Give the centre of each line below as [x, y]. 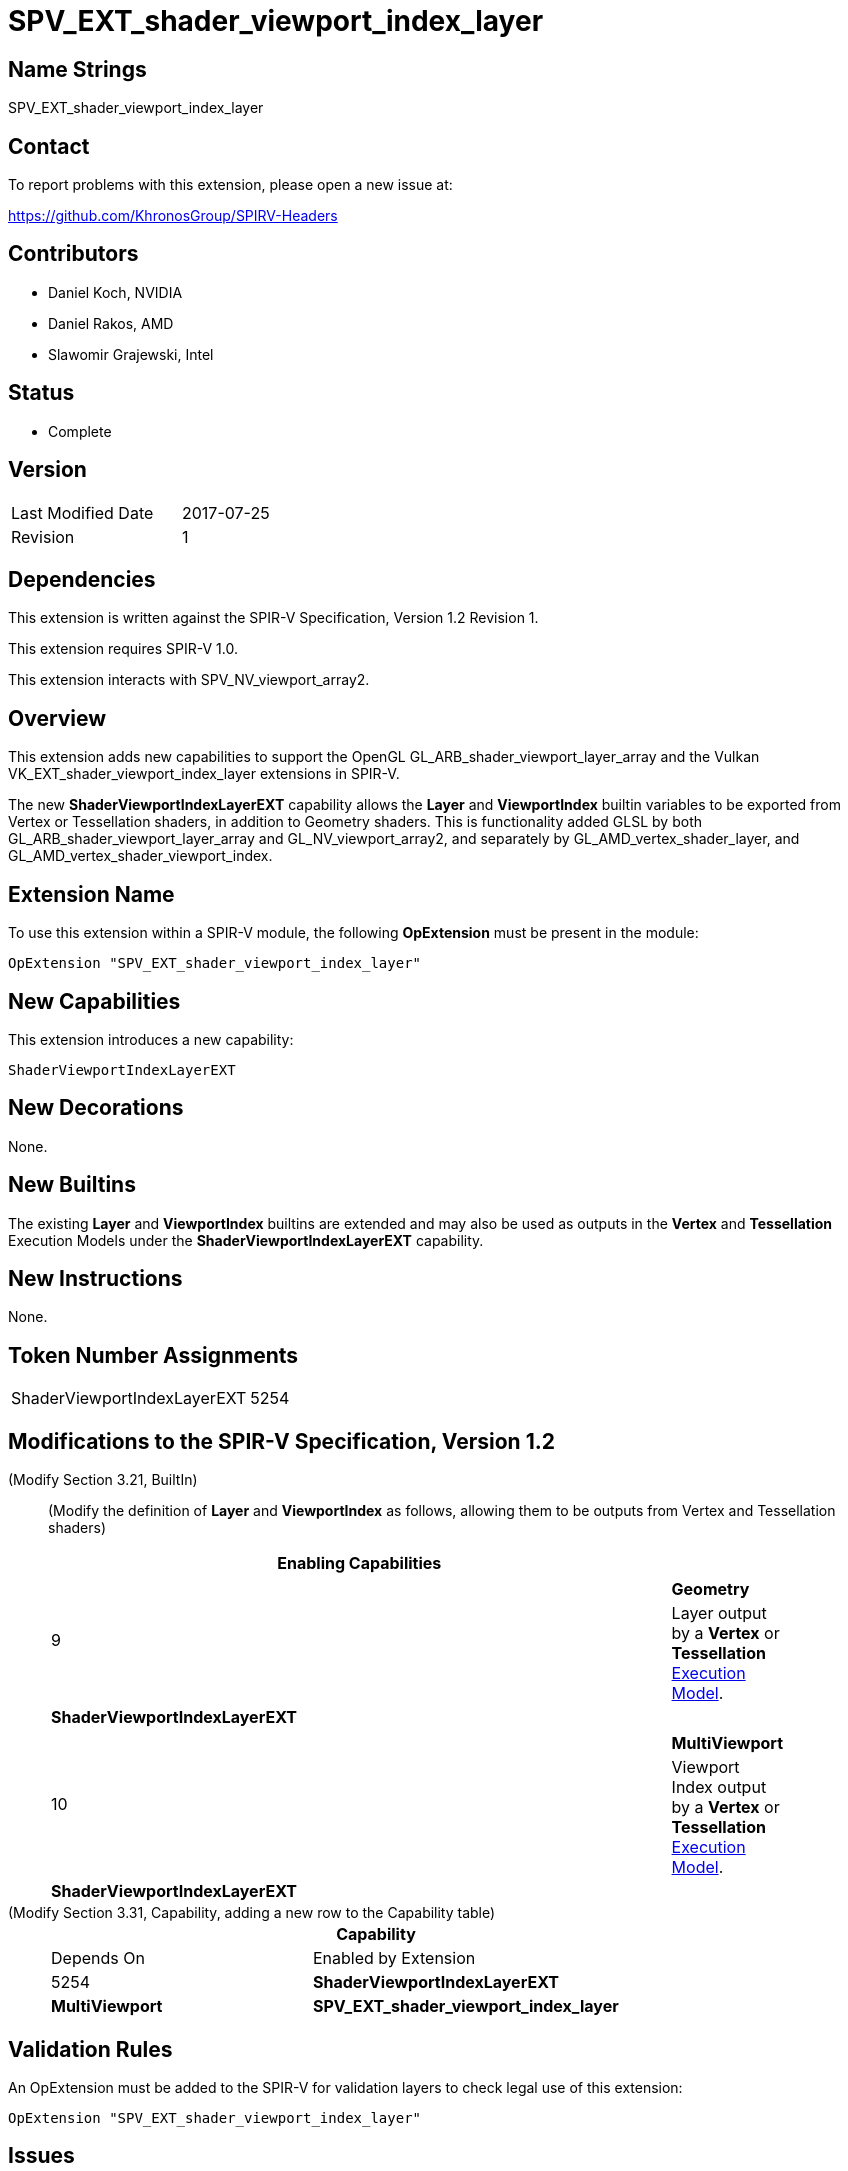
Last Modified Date [82, 512]
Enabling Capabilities [359, 1563]
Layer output [719, 1613]
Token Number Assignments [153, 1355]
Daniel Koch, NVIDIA [115, 292]
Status [41, 393]
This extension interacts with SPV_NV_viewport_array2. [189, 680]
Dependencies [82, 579]
